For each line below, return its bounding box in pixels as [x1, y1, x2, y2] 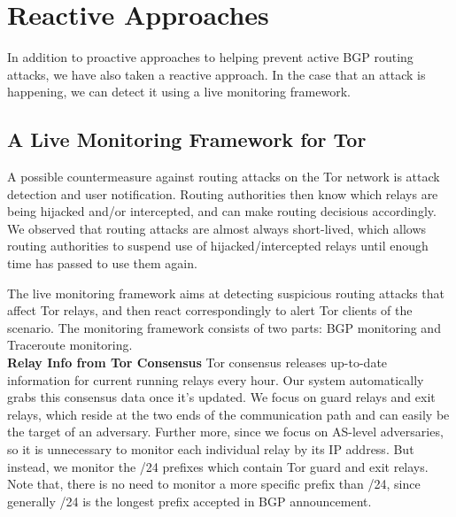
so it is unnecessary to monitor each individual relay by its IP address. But [7, 440, 414, 459]
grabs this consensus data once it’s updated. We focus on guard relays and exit [7, 388, 436, 406]
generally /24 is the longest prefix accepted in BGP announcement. [7, 491, 372, 510]
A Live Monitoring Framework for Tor [7, 126, 367, 153]
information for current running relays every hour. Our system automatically [7, 370, 424, 389]
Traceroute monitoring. [7, 336, 133, 354]
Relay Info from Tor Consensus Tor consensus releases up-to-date [7, 353, 388, 372]
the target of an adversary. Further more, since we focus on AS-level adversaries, [7, 422, 444, 441]
